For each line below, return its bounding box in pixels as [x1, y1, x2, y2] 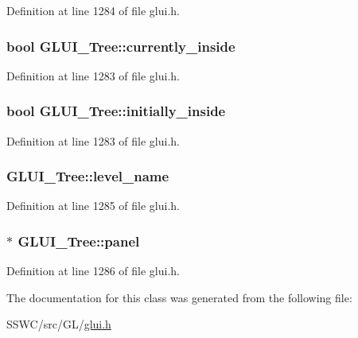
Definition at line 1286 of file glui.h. [6, 262, 181, 279]
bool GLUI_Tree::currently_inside [6, 36, 235, 56]
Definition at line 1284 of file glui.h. [6, 2, 181, 18]
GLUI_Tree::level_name [6, 166, 169, 186]
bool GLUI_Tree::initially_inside [6, 101, 226, 121]
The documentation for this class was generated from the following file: [6, 289, 352, 305]
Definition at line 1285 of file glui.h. [6, 197, 181, 214]
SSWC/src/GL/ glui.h [6, 316, 111, 332]
